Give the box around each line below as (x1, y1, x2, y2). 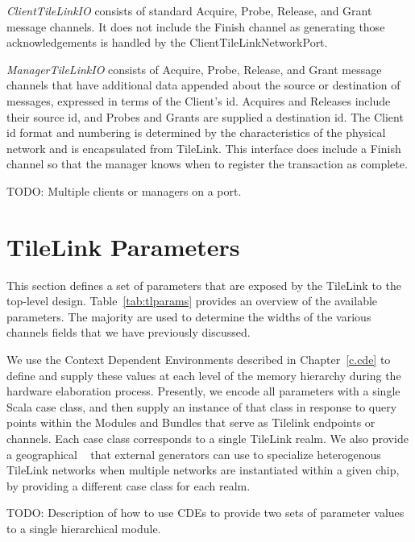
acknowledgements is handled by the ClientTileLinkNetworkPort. (6, 34, 328, 51)
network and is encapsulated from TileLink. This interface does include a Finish (6, 139, 401, 156)
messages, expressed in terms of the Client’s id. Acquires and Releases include (6, 92, 391, 109)
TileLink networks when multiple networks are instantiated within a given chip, (6, 461, 400, 478)
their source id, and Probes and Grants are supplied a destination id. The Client (6, 108, 404, 125)
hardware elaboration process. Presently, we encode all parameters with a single (6, 383, 400, 399)
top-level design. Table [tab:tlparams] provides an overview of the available (6, 292, 378, 309)
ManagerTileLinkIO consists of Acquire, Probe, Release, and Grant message (6, 60, 382, 77)
